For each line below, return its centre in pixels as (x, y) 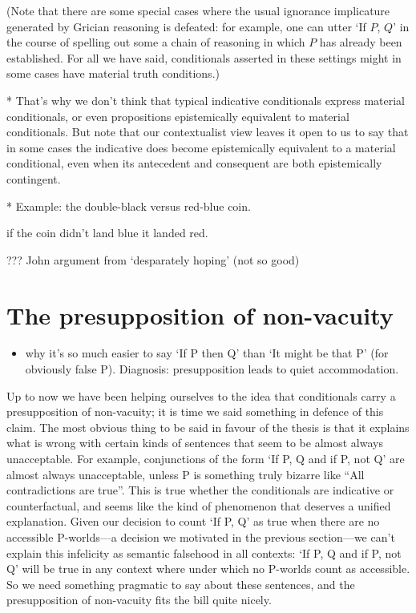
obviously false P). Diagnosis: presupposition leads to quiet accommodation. (212, 369)
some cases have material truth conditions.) (113, 73)
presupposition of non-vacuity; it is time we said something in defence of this (195, 411)
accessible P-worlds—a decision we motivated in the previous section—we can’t (201, 536)
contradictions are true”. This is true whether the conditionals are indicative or (200, 490)
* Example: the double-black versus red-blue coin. (129, 206)
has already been (361, 42)
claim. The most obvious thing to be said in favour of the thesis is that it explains (208, 427)
